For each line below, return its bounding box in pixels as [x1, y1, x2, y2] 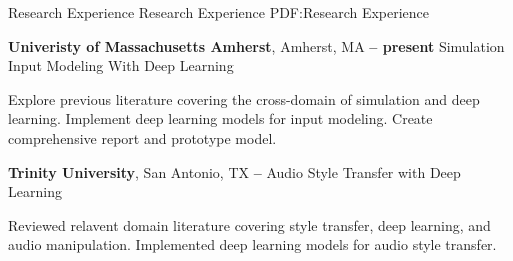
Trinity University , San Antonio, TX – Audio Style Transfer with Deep [8, 161, 461, 182]
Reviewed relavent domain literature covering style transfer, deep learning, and [8, 214, 491, 235]
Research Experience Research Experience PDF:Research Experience [8, 2, 430, 22]
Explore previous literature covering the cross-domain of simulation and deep [8, 88, 480, 109]
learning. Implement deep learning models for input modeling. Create [8, 108, 433, 129]
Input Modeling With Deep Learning [8, 55, 234, 76]
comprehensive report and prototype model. [8, 127, 277, 148]
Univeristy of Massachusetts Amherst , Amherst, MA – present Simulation [8, 35, 505, 56]
